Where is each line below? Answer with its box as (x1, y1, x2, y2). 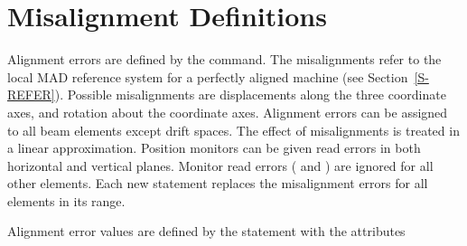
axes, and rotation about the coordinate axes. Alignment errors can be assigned (7, 102, 448, 121)
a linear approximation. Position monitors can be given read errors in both (7, 138, 421, 157)
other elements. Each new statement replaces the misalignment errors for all (7, 174, 428, 193)
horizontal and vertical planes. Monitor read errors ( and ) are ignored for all (7, 156, 434, 175)
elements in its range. (7, 191, 126, 210)
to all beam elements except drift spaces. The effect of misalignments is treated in (7, 120, 460, 139)
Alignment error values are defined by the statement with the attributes (7, 222, 406, 241)
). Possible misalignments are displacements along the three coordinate (54, 85, 446, 104)
